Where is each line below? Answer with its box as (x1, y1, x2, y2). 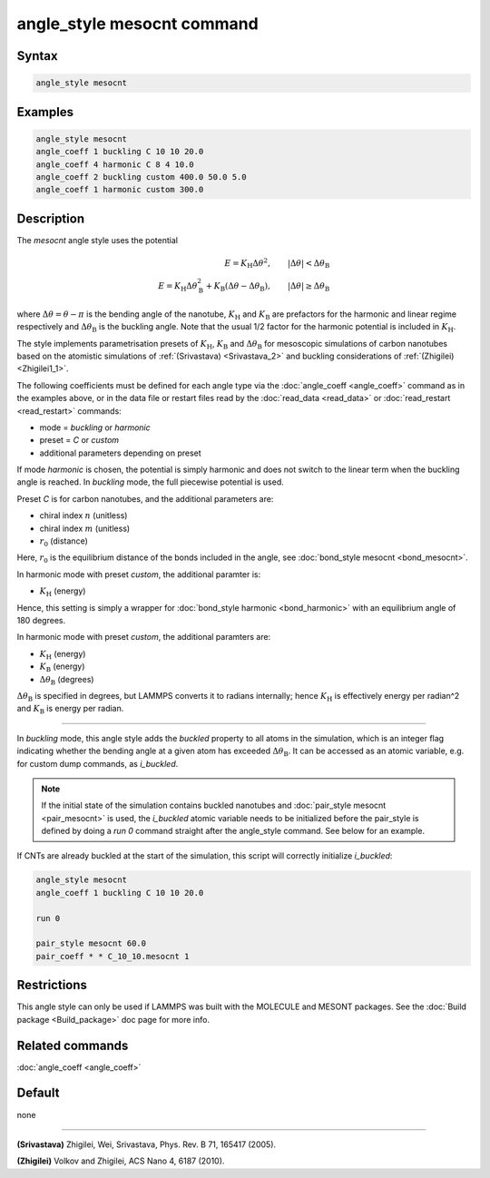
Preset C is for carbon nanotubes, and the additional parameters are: (16, 493, 274, 504)
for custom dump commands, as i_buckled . (16, 758, 179, 769)
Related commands (16, 1037, 129, 1053)
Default (16, 1085, 60, 1101)
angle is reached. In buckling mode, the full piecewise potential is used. (16, 476, 285, 487)
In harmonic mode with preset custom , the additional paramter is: (16, 568, 261, 580)
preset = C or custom (39, 435, 120, 446)
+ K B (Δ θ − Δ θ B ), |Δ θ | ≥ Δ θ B (205, 281, 330, 293)
